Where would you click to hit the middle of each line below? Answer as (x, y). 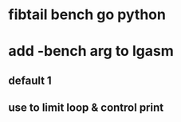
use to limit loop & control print (86, 108)
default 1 (30, 80)
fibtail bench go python (87, 15)
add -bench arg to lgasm (91, 51)
